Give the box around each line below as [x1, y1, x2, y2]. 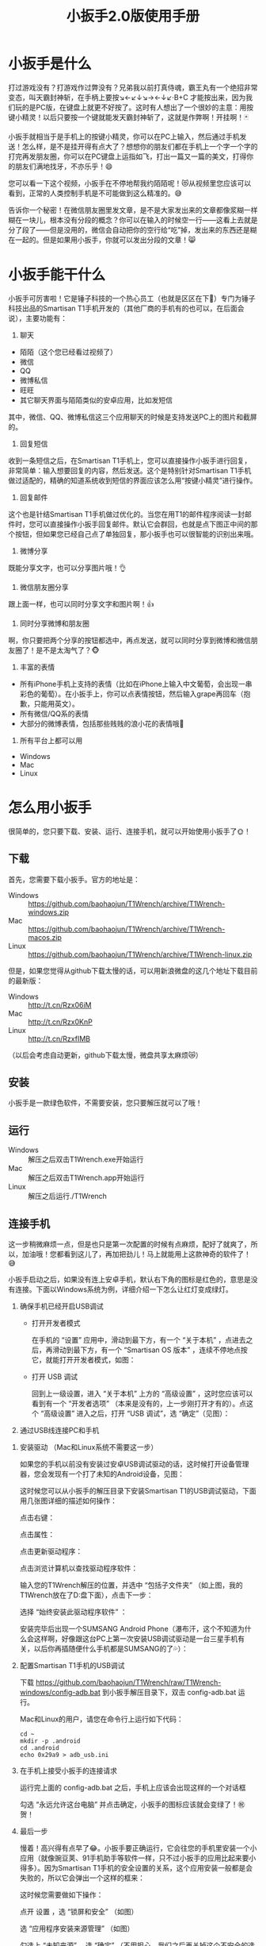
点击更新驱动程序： [19, 1547, 83, 1556]
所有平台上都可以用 [19, 735, 83, 745]
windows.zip [28, 907, 70, 917]
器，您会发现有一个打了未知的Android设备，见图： [19, 1470, 184, 1479]
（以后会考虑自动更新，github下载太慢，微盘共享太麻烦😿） [8, 1050, 203, 1060]
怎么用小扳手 [8, 799, 93, 817]
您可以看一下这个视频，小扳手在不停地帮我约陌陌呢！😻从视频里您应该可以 [8, 178, 252, 187]
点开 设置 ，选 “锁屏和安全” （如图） [19, 1907, 139, 1917]
